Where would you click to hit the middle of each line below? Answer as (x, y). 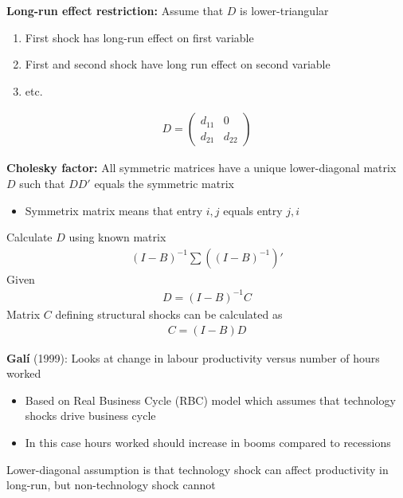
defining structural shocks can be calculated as (169, 314)
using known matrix (117, 237)
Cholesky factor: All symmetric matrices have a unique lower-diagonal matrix (201, 168)
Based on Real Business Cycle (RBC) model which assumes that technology (210, 400)
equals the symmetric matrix (164, 183)
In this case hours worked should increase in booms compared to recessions (208, 442)
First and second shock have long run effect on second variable (178, 64)
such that (42, 183)
